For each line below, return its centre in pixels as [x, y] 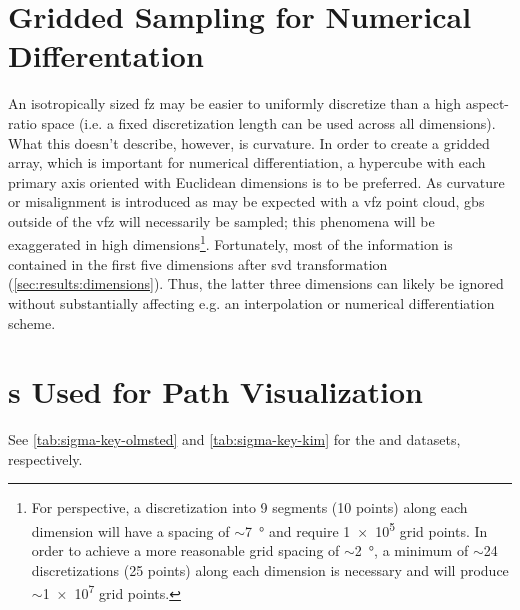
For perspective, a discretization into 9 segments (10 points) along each [249, 507]
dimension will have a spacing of [130, 530]
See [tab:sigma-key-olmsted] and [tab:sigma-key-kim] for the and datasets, [234, 439]
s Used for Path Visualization [215, 391]
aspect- [487, 103]
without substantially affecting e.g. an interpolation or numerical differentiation [251, 302]
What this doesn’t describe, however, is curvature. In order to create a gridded [249, 142]
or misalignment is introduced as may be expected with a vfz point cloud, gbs [246, 201]
